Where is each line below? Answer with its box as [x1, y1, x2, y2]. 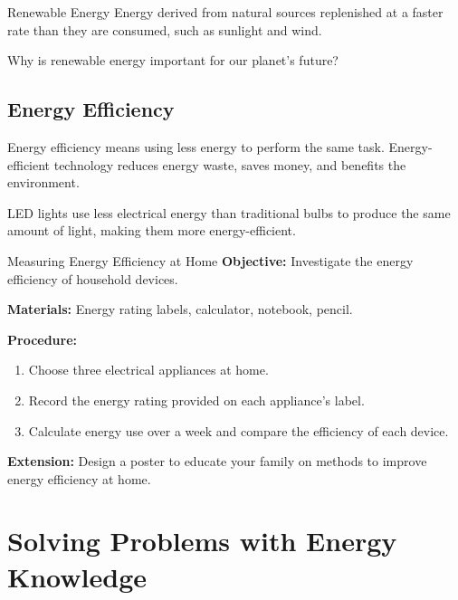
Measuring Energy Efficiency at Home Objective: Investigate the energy [7, 251, 414, 270]
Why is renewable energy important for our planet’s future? [7, 51, 339, 70]
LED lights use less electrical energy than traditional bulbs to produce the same [7, 203, 451, 222]
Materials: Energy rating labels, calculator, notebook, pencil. [7, 300, 353, 319]
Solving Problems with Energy [7, 522, 397, 559]
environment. [7, 173, 80, 192]
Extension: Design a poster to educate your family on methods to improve [7, 452, 427, 471]
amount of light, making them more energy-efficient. [7, 221, 296, 240]
